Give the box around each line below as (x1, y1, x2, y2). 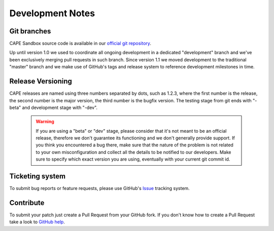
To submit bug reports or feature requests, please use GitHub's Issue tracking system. (9, 185, 190, 191)
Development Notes (9, 8, 95, 19)
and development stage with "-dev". (22, 104, 98, 110)
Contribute (9, 198, 45, 207)
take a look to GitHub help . (9, 219, 65, 225)
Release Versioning (9, 77, 72, 86)
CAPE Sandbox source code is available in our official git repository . (9, 41, 152, 47)
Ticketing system (9, 172, 66, 181)
